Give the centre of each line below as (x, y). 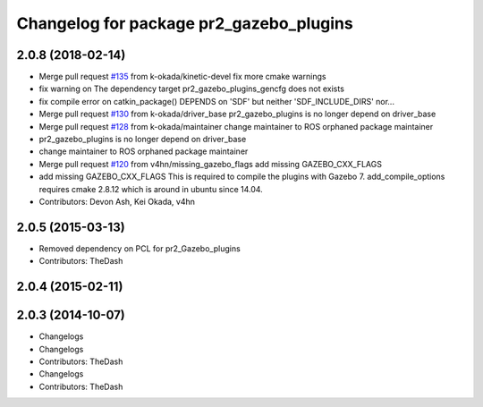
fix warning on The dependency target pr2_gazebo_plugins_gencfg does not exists (191, 89)
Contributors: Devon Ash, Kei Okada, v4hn (117, 201)
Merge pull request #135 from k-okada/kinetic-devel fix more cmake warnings (182, 77)
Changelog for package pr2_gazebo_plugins (185, 23)
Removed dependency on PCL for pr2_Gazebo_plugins (140, 248)
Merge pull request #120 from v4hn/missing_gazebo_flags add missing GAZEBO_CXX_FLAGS (210, 164)
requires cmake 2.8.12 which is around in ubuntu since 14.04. (151, 189)
